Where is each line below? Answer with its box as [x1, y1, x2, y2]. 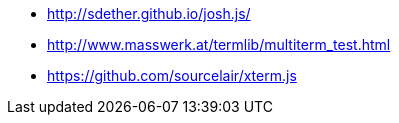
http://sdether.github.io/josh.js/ [47, 5, 251, 22]
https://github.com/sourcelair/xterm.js [47, 67, 297, 84]
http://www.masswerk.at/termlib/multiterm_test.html [47, 36, 391, 53]
